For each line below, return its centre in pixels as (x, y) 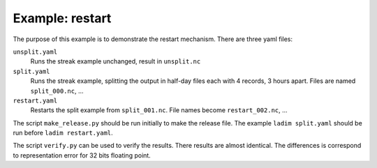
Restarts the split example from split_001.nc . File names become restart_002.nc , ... (159, 110)
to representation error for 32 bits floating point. (82, 155)
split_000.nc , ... (57, 91)
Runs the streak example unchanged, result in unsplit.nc (116, 61)
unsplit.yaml (35, 52)
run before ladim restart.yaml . (63, 133)
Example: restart (62, 18)
